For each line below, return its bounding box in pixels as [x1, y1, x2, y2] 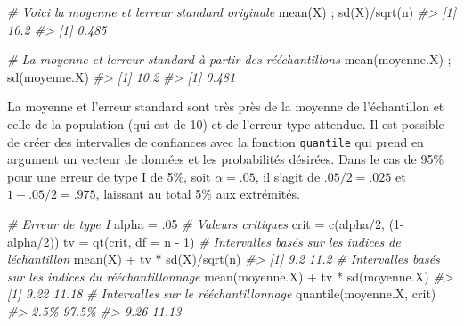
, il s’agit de [255, 167, 321, 185]
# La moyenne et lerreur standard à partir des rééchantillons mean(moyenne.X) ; [7, 50, 452, 69]
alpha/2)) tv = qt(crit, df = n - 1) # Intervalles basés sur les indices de [7, 232, 401, 250]
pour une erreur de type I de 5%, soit [7, 167, 211, 185]
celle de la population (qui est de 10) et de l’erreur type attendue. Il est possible [7, 114, 444, 133]
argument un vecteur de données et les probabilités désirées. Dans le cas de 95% [7, 150, 444, 168]
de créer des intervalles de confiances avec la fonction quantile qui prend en [7, 132, 424, 151]
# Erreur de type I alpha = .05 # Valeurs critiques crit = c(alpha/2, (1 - [7, 215, 404, 232]
